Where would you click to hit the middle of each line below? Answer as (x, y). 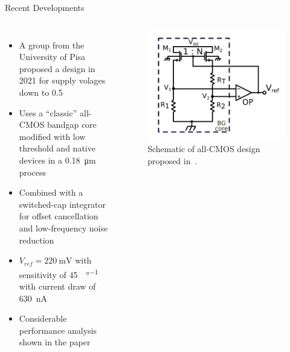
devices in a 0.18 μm (57, 160)
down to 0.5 (41, 92)
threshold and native (57, 148)
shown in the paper (55, 342)
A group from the (52, 45)
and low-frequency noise (63, 227)
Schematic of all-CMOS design (204, 148)
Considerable (43, 318)
